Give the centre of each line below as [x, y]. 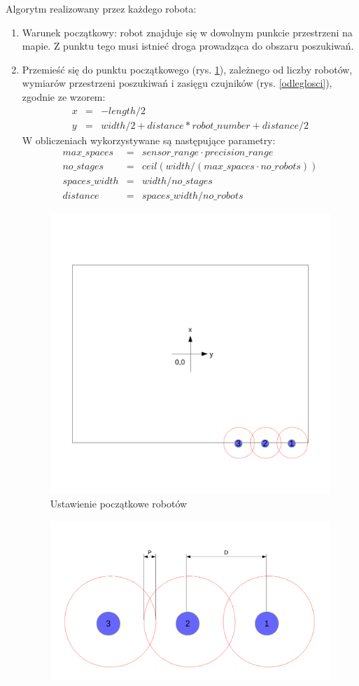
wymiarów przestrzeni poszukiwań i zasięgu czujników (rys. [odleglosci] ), [177, 83]
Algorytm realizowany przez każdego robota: [101, 8]
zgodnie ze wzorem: [64, 96]
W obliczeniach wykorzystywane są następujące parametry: [149, 140]
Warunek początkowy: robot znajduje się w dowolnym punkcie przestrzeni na [187, 32]
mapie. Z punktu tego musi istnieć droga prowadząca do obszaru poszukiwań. [188, 46]
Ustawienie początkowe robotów [119, 504]
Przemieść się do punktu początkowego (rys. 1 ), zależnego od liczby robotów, [187, 69]
